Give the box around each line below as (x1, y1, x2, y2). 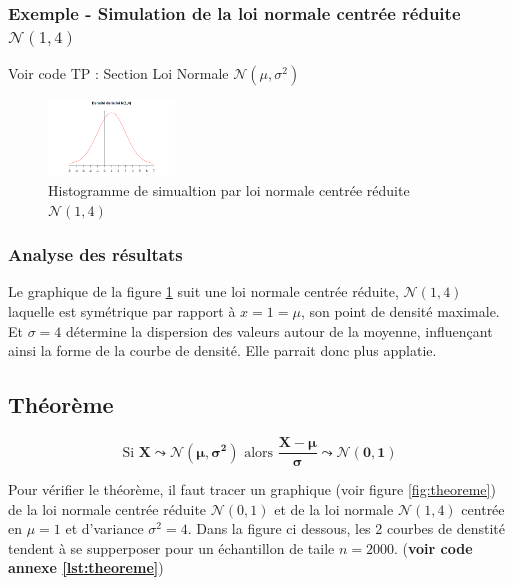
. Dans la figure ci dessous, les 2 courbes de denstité (187, 518, 505, 539)
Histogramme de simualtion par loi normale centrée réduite (48, 180, 410, 201)
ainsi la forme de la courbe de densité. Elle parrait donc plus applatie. (8, 340, 437, 361)
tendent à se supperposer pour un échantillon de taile (8, 537, 335, 558)
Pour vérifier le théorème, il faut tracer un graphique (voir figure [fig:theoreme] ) (8, 479, 496, 500)
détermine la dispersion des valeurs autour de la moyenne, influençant (65, 320, 493, 341)
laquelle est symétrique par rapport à (8, 301, 236, 322)
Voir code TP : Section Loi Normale (8, 63, 229, 84)
